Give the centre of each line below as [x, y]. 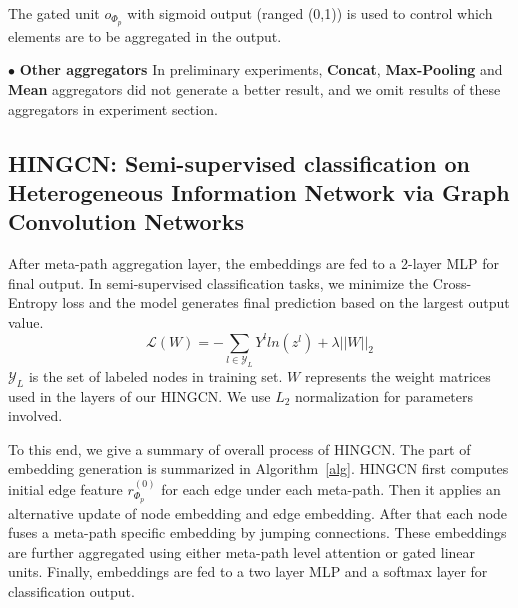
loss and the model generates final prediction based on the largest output [286, 302]
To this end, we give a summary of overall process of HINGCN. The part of [239, 448]
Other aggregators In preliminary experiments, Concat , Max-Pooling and [261, 69]
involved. [35, 415]
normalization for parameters [384, 395]
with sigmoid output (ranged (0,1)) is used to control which [310, 13]
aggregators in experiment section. [113, 108]
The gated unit [54, 13]
